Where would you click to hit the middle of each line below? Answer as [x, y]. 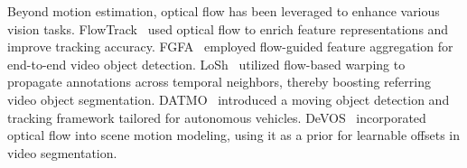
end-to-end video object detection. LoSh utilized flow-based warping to [206, 64]
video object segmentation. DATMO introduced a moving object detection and [229, 99]
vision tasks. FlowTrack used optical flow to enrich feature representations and [228, 28]
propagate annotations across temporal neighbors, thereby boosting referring [219, 82]
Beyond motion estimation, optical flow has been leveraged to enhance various [224, 11]
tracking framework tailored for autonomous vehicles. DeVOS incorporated [217, 117]
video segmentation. [62, 152]
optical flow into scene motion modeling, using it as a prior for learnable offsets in [234, 135]
